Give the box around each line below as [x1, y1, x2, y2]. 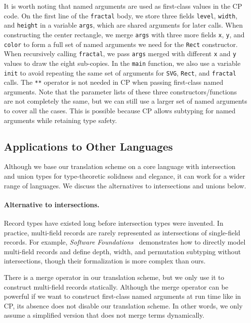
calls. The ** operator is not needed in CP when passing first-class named [4, 77, 223, 87]
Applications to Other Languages [4, 138, 173, 154]
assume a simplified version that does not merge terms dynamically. [4, 310, 205, 320]
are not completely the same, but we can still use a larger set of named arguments [4, 96, 247, 106]
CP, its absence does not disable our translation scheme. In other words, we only [4, 300, 243, 310]
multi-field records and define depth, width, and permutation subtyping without [4, 246, 241, 256]
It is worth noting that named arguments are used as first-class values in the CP [4, 1, 242, 11]
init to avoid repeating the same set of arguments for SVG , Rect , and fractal [4, 67, 236, 77]
